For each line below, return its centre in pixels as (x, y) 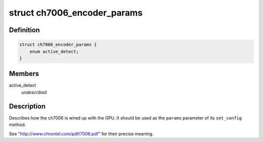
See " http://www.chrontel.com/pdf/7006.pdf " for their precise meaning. (81, 134)
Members (24, 74)
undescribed (34, 92)
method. (18, 125)
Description (27, 106)
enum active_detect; (54, 51)
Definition (24, 30)
